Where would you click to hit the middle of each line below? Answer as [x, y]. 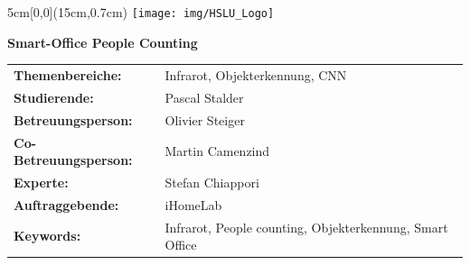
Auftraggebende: [66, 204]
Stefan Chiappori [212, 182]
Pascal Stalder [204, 97]
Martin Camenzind [217, 151]
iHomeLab [193, 204]
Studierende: [54, 97]
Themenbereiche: [68, 75]
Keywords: [47, 236]
